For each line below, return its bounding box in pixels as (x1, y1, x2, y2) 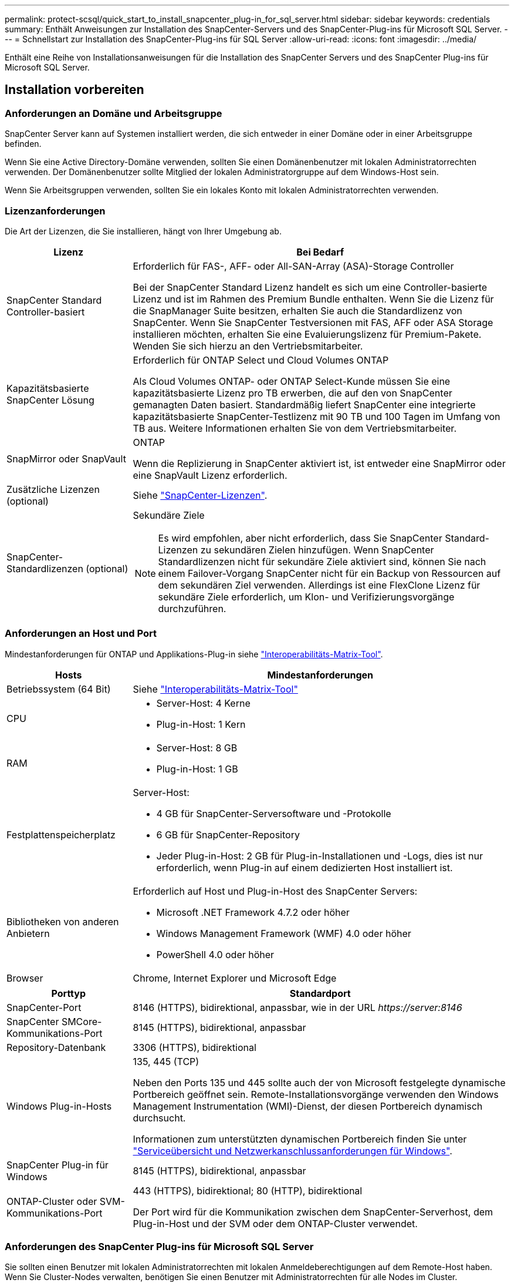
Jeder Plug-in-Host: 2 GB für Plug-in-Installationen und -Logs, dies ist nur (156, 849, 483, 862)
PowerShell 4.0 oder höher (156, 948, 275, 960)
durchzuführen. (158, 602, 226, 614)
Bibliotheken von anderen (6, 915, 119, 928)
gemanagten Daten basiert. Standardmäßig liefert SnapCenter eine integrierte (133, 398, 476, 411)
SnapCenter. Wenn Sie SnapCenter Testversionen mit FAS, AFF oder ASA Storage (133, 316, 493, 328)
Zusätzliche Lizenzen (6, 483, 100, 495)
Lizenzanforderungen (5, 204, 106, 217)
